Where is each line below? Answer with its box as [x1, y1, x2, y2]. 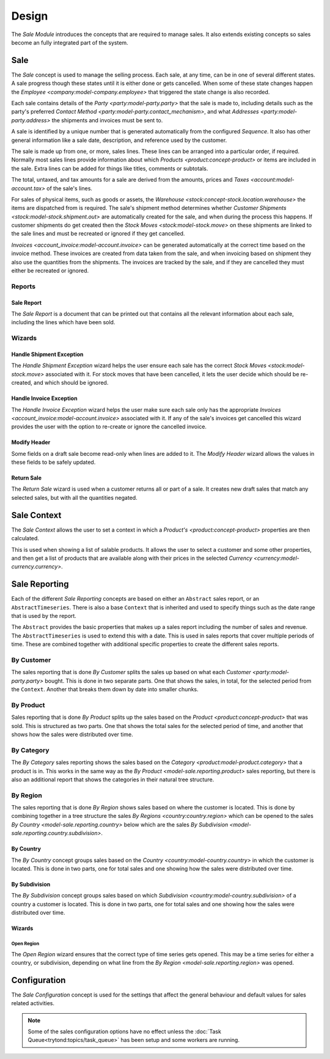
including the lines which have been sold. [11, 319, 116, 326]
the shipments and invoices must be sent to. [51, 116, 163, 124]
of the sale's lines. [46, 184, 93, 192]
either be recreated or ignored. [11, 267, 89, 275]
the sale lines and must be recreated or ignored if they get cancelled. [11, 230, 185, 237]
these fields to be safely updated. [11, 459, 96, 466]
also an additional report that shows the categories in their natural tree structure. [11, 776, 215, 783]
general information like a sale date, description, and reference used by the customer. [11, 136, 227, 144]
